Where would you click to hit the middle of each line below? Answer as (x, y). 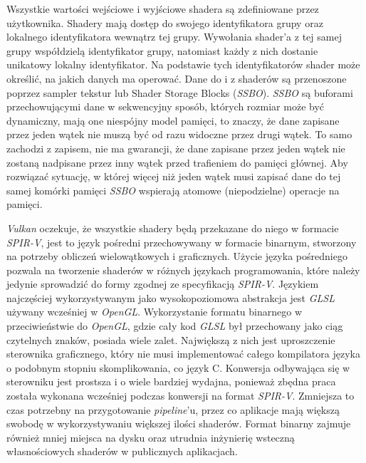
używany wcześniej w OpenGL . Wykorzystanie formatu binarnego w (154, 312)
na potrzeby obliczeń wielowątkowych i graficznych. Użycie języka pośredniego (177, 256)
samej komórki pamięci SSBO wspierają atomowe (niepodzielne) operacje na (173, 190)
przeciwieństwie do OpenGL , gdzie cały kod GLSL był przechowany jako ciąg (175, 326)
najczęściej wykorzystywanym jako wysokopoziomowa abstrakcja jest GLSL (171, 297)
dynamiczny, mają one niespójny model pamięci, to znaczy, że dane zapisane (173, 120)
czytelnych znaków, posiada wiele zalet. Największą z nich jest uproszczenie (171, 339)
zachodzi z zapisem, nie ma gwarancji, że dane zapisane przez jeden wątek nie (176, 148)
